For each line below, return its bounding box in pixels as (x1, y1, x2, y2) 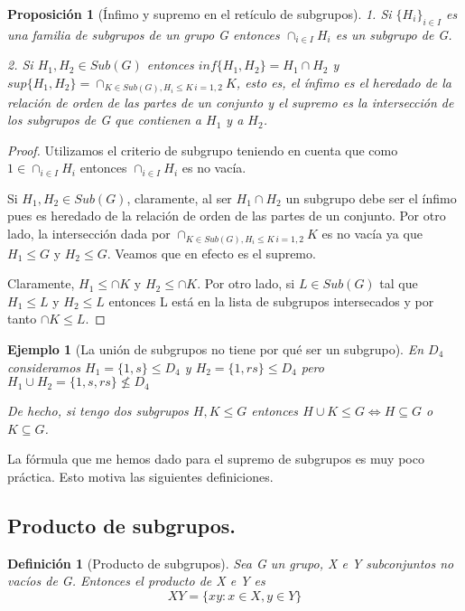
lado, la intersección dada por (7, 224, 171, 243)
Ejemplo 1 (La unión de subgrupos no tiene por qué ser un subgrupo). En (7, 339, 424, 358)
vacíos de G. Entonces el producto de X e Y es (7, 571, 265, 590)
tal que (379, 274, 418, 293)
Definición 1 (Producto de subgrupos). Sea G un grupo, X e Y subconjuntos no (7, 553, 454, 572)
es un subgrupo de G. (335, 24, 452, 43)
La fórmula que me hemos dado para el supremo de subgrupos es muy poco (7, 449, 424, 468)
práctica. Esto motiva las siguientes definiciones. (7, 466, 274, 485)
